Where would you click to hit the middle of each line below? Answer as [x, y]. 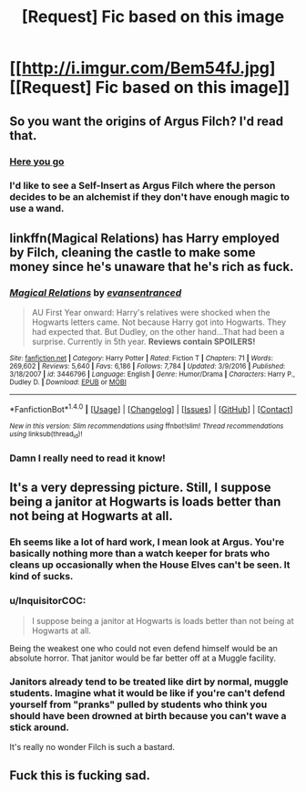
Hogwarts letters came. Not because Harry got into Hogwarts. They [159, 322]
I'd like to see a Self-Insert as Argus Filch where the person [143, 186]
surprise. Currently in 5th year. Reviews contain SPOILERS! [143, 342]
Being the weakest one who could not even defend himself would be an [143, 648]
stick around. [40, 727]
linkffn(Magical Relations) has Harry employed [145, 238]
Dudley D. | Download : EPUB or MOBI [68, 382]
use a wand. [37, 209]
